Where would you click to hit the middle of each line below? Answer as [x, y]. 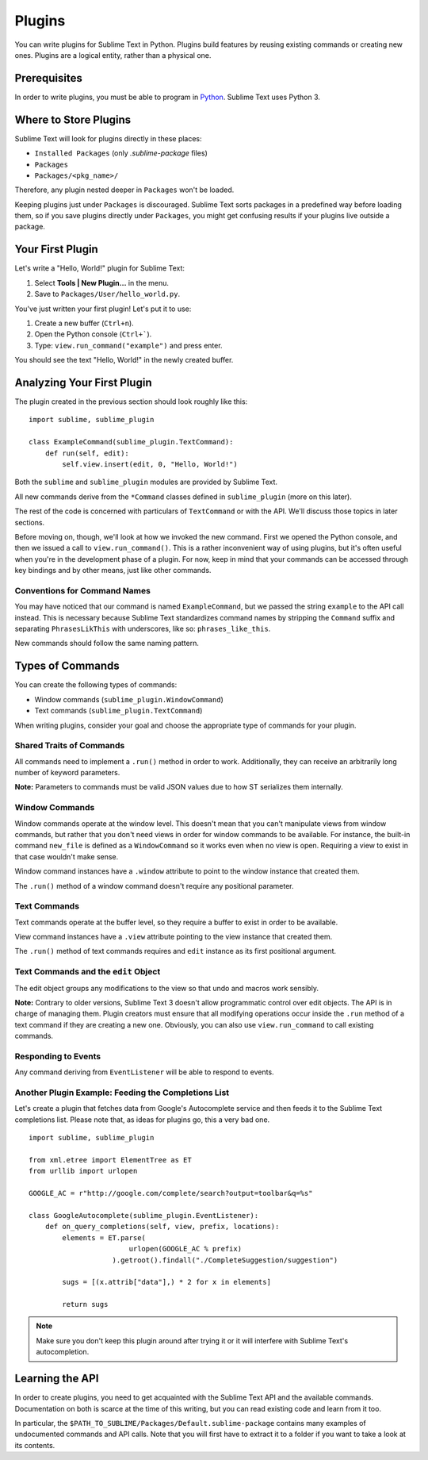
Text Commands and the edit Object [88, 972]
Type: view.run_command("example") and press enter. [128, 345]
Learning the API [57, 1379]
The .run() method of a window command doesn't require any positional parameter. [154, 886]
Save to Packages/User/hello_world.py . [107, 294]
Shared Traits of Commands [70, 746]
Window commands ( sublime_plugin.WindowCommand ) [129, 699]
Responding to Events [58, 1056]
